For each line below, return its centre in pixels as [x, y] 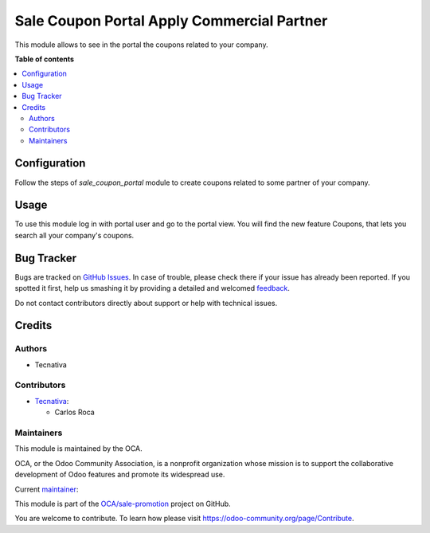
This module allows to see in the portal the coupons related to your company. [141, 45]
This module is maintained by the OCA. [78, 449]
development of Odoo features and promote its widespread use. [120, 475]
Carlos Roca [74, 412]
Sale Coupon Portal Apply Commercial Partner [171, 21]
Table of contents [45, 59]
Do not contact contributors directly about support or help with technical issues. [146, 303]
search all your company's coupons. [74, 235]
